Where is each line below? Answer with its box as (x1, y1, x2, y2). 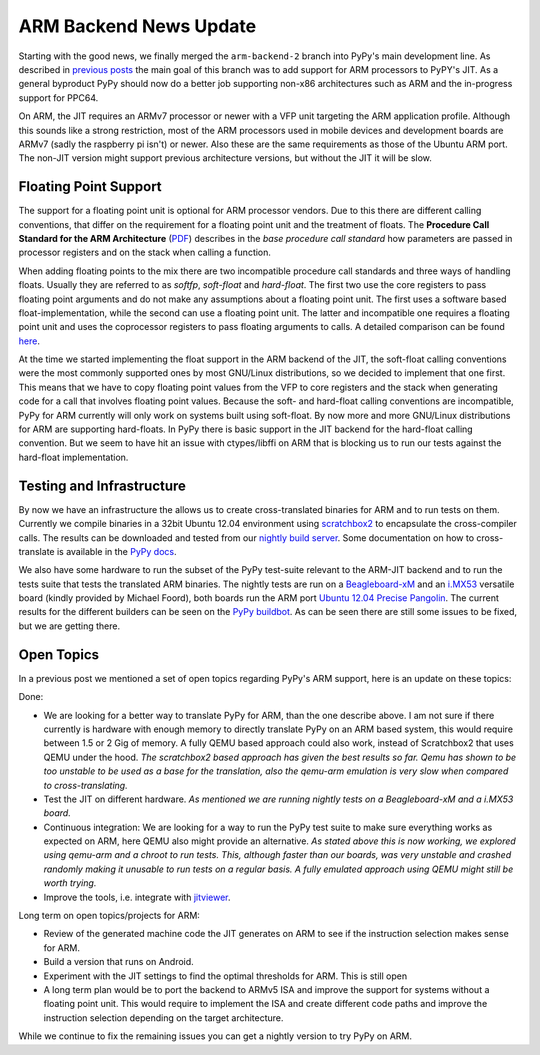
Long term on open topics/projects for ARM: (18, 910, 200, 922)
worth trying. (43, 877, 97, 889)
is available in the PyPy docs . (56, 545, 177, 557)
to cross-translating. (43, 779, 129, 791)
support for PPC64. (18, 91, 99, 104)
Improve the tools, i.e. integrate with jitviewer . (43, 891, 231, 903)
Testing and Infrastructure (18, 477, 187, 494)
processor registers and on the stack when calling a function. (18, 246, 272, 259)
